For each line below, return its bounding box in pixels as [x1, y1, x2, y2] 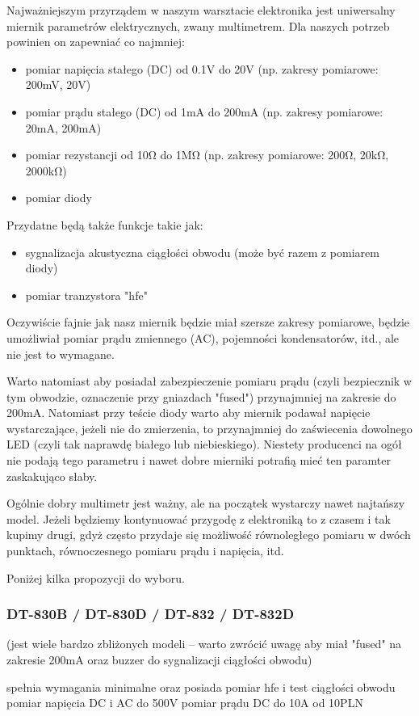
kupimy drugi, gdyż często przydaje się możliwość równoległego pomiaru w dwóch [6, 526, 411, 543]
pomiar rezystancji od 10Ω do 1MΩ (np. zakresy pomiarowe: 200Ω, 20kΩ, [25, 146, 389, 163]
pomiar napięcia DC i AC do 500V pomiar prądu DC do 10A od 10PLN [6, 694, 363, 711]
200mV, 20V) [25, 76, 91, 93]
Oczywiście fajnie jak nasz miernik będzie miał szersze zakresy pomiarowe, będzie [6, 314, 410, 331]
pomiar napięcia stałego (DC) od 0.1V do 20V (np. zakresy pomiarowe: [25, 60, 379, 77]
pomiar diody [25, 189, 92, 206]
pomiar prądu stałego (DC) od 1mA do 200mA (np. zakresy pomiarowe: [25, 103, 383, 120]
